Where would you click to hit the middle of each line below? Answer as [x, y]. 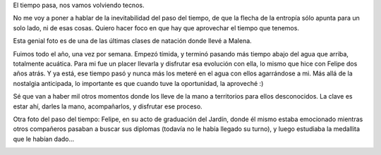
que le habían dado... [44, 139]
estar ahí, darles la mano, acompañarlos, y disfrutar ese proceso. [108, 106]
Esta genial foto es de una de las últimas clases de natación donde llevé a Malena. [132, 41]
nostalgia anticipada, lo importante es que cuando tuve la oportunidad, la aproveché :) [138, 83]
